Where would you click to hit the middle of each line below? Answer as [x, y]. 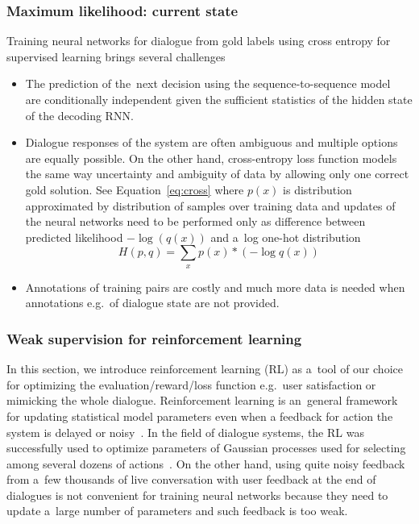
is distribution [317, 189]
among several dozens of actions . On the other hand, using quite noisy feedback [206, 463]
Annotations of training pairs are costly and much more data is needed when [215, 287]
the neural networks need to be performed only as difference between [195, 221]
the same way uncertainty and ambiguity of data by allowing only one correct [217, 174]
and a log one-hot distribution [286, 237]
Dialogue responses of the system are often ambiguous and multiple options [212, 142]
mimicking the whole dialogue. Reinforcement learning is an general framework [202, 400]
